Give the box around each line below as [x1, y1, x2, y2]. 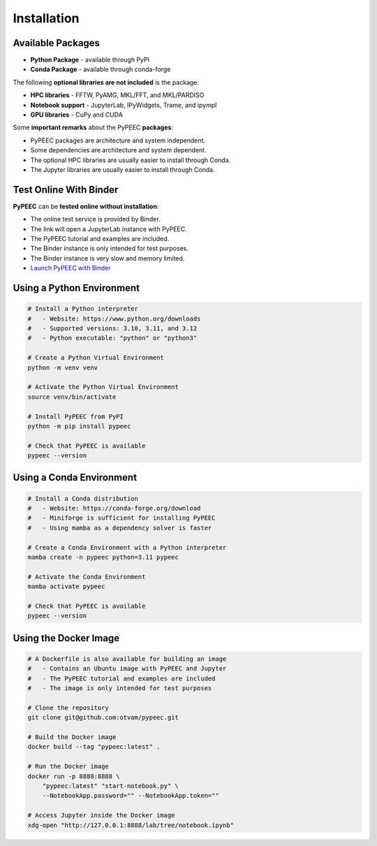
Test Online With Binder [13, 184, 119, 196]
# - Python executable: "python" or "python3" [27, 334, 198, 342]
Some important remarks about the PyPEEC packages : [13, 123, 174, 132]
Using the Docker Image [13, 632, 120, 644]
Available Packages [13, 37, 101, 49]
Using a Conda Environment [13, 472, 138, 483]
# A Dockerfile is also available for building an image [27, 655, 227, 663]
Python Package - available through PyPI [30, 56, 150, 64]
